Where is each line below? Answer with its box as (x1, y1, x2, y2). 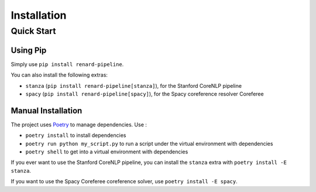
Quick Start (11, 26, 56, 36)
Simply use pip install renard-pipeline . (11, 60, 124, 67)
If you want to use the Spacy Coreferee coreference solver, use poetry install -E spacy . (11, 178, 238, 185)
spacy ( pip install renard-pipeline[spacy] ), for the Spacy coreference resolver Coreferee (25, 90, 264, 97)
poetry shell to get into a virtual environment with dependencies (25, 148, 188, 155)
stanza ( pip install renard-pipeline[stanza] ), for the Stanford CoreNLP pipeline (25, 82, 242, 89)
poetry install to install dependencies (25, 132, 126, 139)
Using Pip (11, 45, 47, 55)
